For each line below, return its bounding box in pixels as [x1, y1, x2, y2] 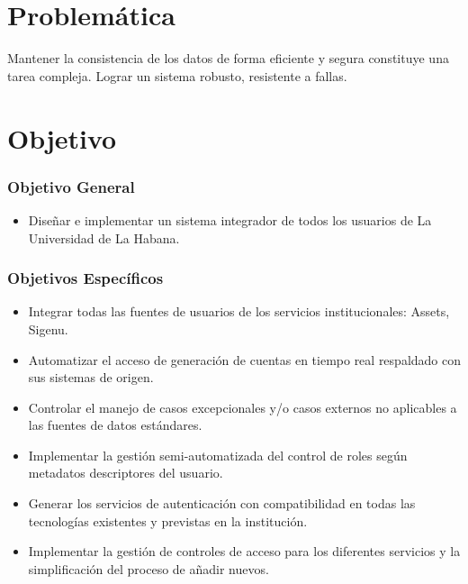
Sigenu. [28, 319, 68, 338]
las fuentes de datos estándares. [28, 415, 202, 434]
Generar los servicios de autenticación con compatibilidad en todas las [28, 494, 416, 513]
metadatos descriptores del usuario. [28, 463, 223, 482]
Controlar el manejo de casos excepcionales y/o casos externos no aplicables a [28, 397, 457, 416]
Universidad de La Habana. [28, 228, 180, 247]
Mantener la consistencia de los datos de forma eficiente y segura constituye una [7, 49, 449, 68]
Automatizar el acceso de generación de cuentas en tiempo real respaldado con [28, 350, 462, 369]
